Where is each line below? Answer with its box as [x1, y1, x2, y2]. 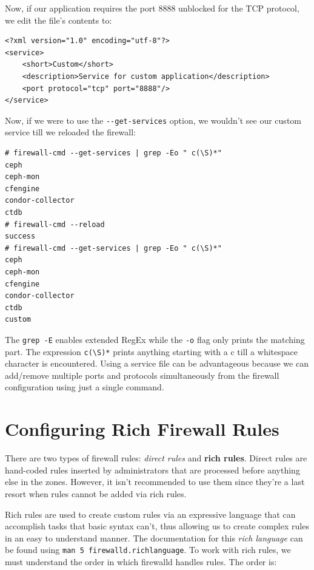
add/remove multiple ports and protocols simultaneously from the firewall [5, 368, 279, 381]
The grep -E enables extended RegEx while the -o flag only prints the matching [5, 333, 305, 345]
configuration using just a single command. [5, 381, 164, 393]
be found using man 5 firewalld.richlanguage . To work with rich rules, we [5, 543, 291, 556]
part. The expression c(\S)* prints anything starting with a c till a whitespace [5, 345, 298, 358]
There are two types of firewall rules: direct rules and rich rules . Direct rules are [5, 452, 307, 464]
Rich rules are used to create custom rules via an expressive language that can [5, 507, 296, 520]
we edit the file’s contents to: [5, 13, 112, 26]
